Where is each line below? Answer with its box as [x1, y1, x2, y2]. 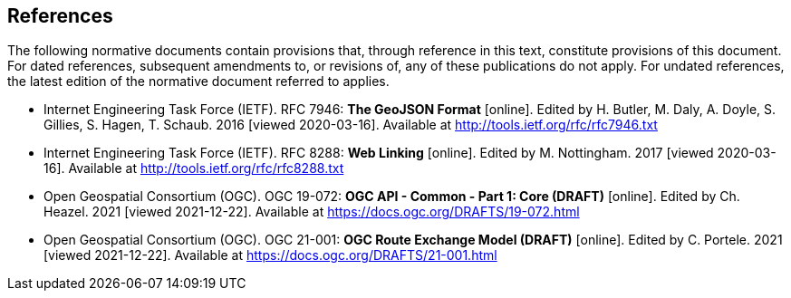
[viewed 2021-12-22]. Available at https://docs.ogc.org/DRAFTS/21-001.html [43, 247, 497, 264]
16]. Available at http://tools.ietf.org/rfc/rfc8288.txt [43, 160, 344, 177]
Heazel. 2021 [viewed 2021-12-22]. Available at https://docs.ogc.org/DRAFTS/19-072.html [43, 204, 580, 220]
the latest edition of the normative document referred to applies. [7, 73, 390, 90]
